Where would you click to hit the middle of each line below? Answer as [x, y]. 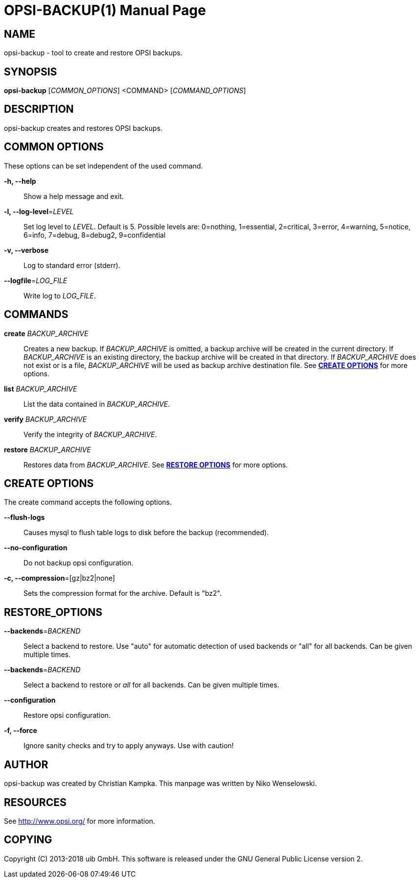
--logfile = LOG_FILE [36, 280]
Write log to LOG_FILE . [60, 295]
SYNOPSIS [31, 72]
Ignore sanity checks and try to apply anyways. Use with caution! [129, 746]
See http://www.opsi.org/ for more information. [80, 821]
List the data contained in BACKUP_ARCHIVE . [97, 404]
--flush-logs [24, 517]
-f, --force [21, 731]
